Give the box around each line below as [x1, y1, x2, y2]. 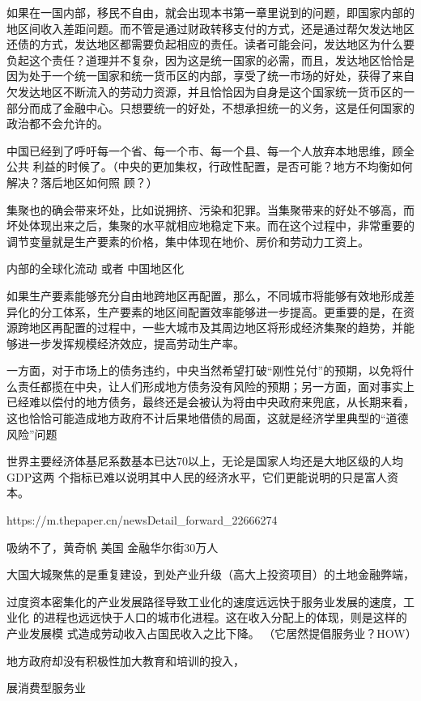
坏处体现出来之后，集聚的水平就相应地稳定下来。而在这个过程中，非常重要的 [6, 217, 415, 234]
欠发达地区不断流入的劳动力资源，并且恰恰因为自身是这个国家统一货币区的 [6, 83, 403, 100]
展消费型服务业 [6, 679, 86, 696]
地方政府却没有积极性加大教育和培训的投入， [6, 652, 245, 669]
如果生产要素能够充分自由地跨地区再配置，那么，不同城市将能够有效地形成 [6, 287, 403, 304]
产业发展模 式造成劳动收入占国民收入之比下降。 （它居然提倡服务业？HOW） [6, 625, 417, 641]
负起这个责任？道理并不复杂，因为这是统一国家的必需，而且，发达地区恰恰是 [6, 51, 415, 68]
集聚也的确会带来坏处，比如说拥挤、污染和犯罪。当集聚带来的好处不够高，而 [6, 201, 415, 218]
